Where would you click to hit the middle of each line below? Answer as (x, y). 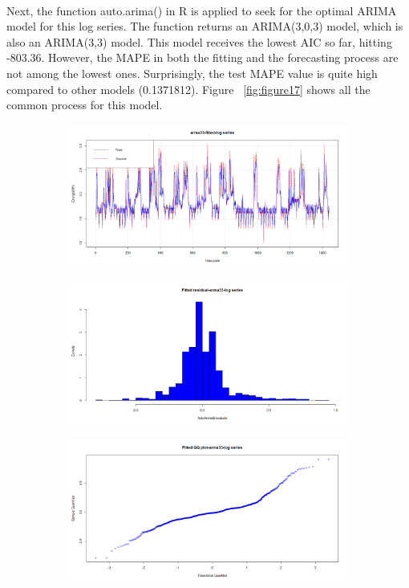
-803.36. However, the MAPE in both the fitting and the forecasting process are (202, 57)
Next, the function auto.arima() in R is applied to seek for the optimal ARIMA (202, 10)
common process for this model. (85, 105)
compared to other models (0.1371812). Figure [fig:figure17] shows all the (188, 89)
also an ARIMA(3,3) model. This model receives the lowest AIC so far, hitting (199, 41)
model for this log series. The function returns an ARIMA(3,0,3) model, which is (205, 26)
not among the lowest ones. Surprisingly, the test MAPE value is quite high (192, 73)
